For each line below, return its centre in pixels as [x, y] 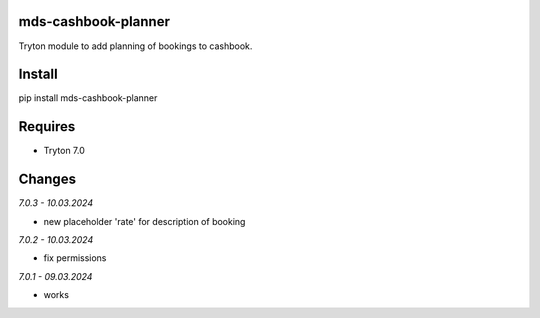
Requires [47, 126]
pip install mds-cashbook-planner [88, 98]
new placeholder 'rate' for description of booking [144, 221]
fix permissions [75, 258]
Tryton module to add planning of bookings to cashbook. [135, 46]
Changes [47, 179]
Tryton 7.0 [64, 151]
